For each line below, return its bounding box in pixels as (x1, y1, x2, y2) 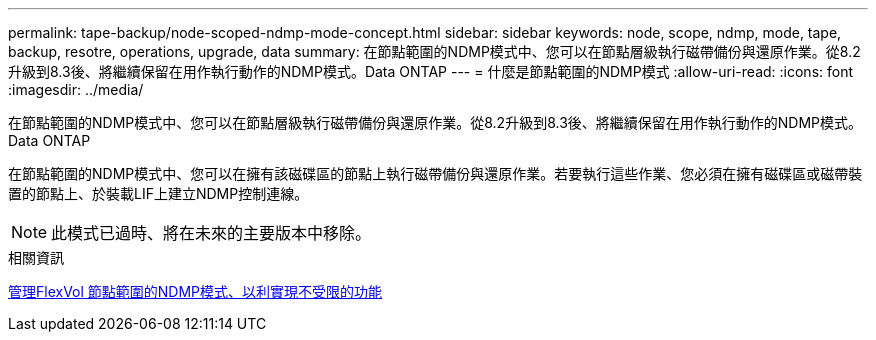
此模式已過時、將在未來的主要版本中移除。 (51, 223, 372, 243)
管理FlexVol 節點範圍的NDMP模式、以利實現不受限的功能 (8, 283, 383, 300)
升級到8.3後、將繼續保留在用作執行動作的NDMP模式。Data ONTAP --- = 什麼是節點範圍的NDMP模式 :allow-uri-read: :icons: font (8, 63, 854, 80)
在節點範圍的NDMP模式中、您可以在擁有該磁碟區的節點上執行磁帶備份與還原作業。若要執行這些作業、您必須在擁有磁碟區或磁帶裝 (8, 165, 863, 182)
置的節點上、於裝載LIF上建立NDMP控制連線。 (8, 185, 309, 202)
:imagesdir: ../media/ (8, 81, 144, 98)
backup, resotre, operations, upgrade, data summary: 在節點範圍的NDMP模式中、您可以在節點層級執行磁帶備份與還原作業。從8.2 (8, 43, 861, 60)
